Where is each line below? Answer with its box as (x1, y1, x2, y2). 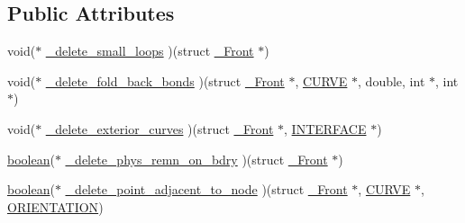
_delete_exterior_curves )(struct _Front (45, 119, 274, 138)
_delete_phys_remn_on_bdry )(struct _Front (65, 149, 328, 168)
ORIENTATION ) (7, 197, 104, 216)
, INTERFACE (284, 119, 367, 138)
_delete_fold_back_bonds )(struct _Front (45, 71, 285, 90)
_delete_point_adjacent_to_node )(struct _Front (65, 180, 348, 199)
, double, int (358, 71, 425, 90)
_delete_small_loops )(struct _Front (45, 41, 254, 60)
